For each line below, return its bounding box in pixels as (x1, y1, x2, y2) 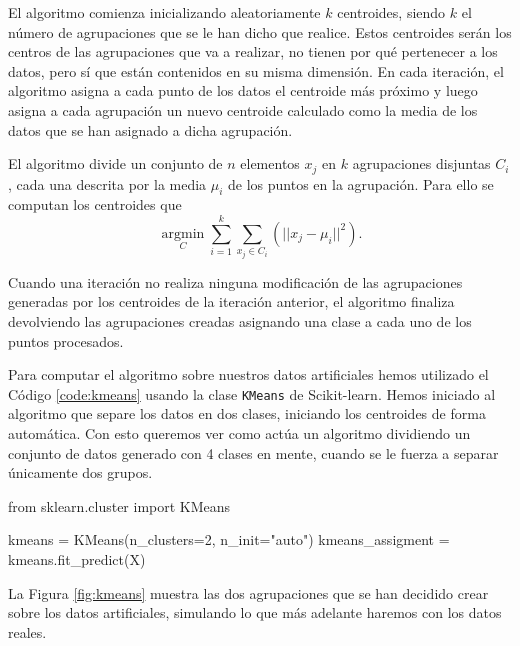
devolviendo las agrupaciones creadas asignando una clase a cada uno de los (8, 310, 472, 331)
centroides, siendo (337, 2, 446, 22)
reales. (8, 621, 47, 642)
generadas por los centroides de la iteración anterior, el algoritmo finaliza (8, 291, 455, 312)
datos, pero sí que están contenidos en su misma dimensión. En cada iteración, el (8, 60, 504, 81)
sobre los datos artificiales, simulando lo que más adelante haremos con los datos (8, 602, 502, 623)
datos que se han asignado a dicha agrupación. (8, 119, 293, 140)
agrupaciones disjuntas (352, 153, 491, 174)
